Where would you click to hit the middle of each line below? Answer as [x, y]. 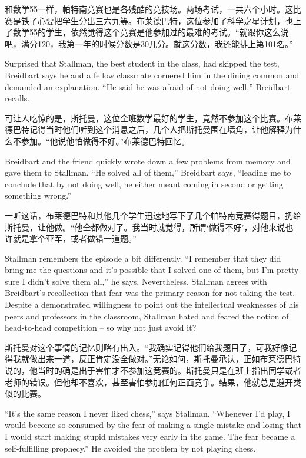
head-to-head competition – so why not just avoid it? [101, 327]
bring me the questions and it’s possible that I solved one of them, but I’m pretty [152, 270]
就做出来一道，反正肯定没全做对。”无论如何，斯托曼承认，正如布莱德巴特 [161, 359]
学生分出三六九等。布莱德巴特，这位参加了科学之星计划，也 [177, 20]
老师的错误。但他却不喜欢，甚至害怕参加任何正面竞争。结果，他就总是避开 [149, 382]
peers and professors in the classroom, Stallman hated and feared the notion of [147, 316]
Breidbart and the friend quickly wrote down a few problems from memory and [148, 161]
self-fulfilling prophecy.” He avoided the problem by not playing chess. [130, 448]
